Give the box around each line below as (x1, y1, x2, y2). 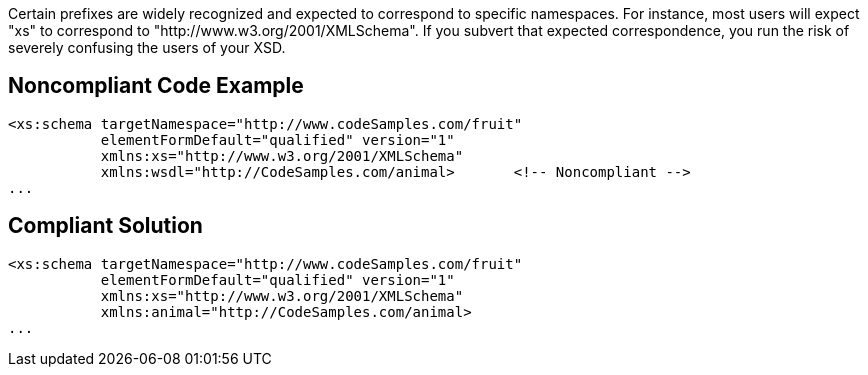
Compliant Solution (8, 213, 203, 239)
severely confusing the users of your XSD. (8, 39, 286, 56)
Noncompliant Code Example (8, 73, 304, 99)
